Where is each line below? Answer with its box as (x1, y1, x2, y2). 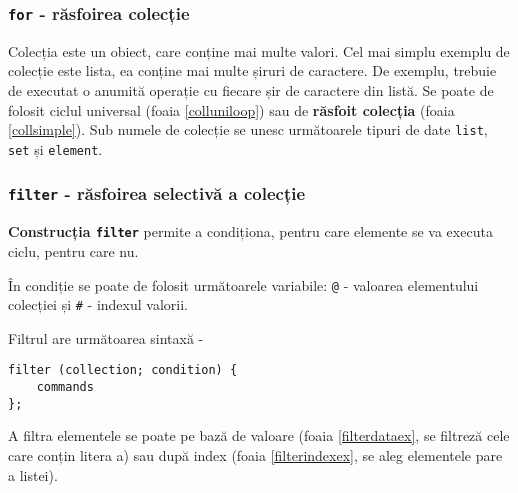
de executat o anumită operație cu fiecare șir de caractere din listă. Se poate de (8, 79, 494, 100)
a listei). (8, 464, 58, 485)
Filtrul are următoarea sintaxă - (8, 327, 204, 348)
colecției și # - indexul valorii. (8, 294, 188, 315)
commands (36, 380, 94, 395)
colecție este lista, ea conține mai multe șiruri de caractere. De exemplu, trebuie (8, 60, 497, 81)
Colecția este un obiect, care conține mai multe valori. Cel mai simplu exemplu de (8, 40, 510, 61)
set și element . (8, 138, 103, 159)
